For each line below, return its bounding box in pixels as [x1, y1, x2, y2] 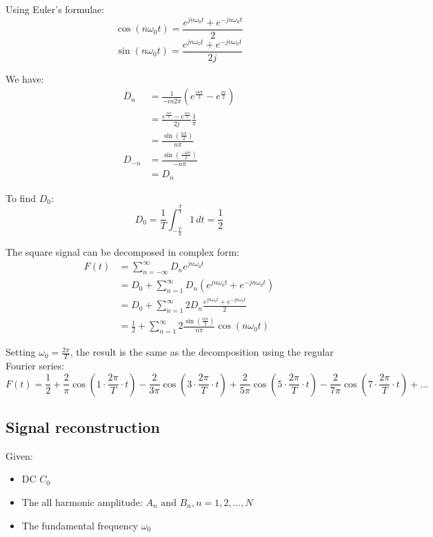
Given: [6, 448, 33, 463]
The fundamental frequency [21, 518, 139, 532]
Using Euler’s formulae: [6, 2, 105, 16]
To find [6, 190, 36, 205]
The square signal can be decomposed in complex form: [6, 244, 240, 259]
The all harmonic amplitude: [21, 494, 143, 509]
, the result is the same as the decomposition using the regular [70, 345, 334, 359]
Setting [6, 345, 36, 359]
